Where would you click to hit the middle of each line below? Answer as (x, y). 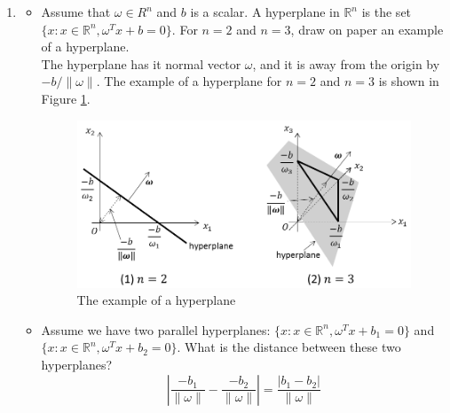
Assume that (76, 12)
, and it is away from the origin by (346, 63)
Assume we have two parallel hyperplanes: (156, 329)
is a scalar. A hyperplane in (265, 12)
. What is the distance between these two (289, 347)
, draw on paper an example (367, 29)
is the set (387, 12)
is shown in (409, 81)
